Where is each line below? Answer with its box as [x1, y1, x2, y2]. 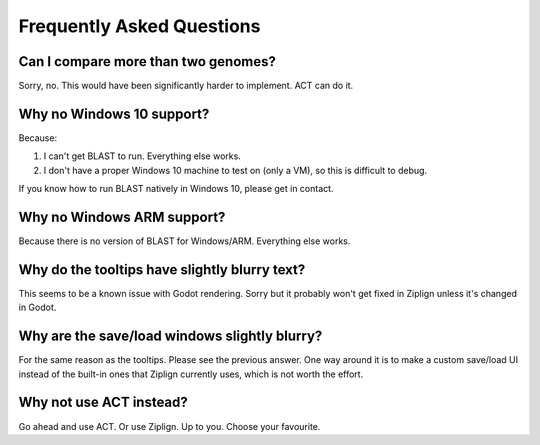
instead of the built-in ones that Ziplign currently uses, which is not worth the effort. [18, 368, 364, 380]
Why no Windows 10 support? [18, 105, 210, 122]
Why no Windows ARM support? [18, 208, 226, 225]
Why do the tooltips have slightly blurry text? [18, 261, 306, 278]
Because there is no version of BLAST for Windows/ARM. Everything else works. [18, 235, 351, 247]
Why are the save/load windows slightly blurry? [18, 328, 323, 345]
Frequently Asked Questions [18, 15, 261, 37]
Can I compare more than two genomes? [18, 53, 277, 70]
